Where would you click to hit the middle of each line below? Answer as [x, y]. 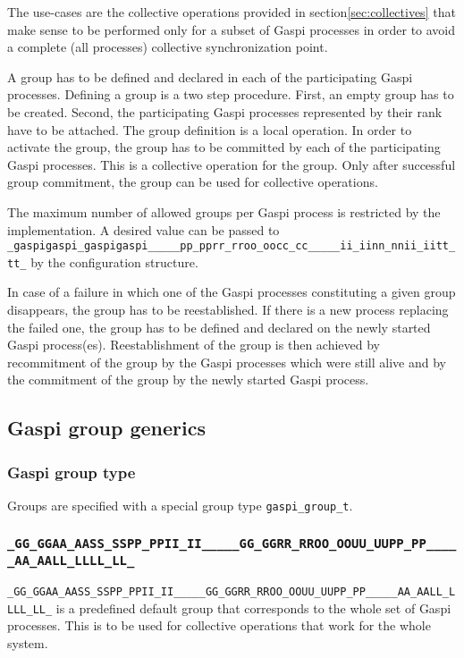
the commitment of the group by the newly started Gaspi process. [188, 380]
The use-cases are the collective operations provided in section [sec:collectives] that [232, 12]
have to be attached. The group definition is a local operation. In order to [210, 129]
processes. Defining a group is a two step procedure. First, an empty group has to [231, 94]
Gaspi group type [72, 472]
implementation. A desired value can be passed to [143, 229]
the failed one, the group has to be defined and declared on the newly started [219, 327]
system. [28, 642]
